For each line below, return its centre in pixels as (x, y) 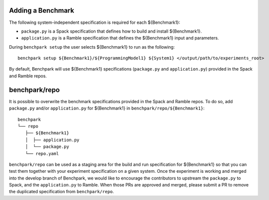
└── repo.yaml (42, 154)
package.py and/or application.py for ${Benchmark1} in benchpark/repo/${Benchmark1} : (107, 108)
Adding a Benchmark (42, 10)
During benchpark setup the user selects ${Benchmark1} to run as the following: (92, 47)
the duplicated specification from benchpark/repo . (61, 192)
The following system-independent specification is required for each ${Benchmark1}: (95, 22)
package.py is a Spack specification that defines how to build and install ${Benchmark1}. (112, 31)
